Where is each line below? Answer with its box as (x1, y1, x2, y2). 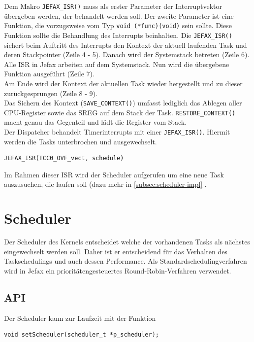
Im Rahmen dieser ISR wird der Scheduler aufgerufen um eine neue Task (4, 169, 224, 179)
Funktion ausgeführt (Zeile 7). (4, 68, 95, 79)
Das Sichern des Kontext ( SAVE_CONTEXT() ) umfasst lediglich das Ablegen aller (4, 98, 242, 108)
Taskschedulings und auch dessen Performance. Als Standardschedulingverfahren (4, 256, 247, 266)
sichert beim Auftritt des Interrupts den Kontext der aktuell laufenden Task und (4, 39, 247, 50)
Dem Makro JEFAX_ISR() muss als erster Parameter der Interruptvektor (4, 1, 222, 11)
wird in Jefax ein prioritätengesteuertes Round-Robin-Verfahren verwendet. (4, 265, 231, 275)
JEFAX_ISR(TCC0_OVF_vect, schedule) (4, 155, 124, 162)
